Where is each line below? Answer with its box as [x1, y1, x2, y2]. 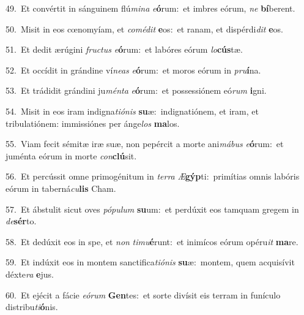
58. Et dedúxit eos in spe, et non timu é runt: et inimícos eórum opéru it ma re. [6, 235, 298, 248]
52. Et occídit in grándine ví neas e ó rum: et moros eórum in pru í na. [6, 63, 261, 76]
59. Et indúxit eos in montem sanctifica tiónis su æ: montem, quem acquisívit [6, 256, 295, 268]
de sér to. [6, 214, 37, 227]
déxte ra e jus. [6, 267, 54, 280]
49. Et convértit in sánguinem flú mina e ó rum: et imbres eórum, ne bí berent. [6, 2, 295, 14]
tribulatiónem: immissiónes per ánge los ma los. [6, 116, 180, 129]
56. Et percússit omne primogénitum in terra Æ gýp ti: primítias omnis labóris [6, 170, 300, 183]
